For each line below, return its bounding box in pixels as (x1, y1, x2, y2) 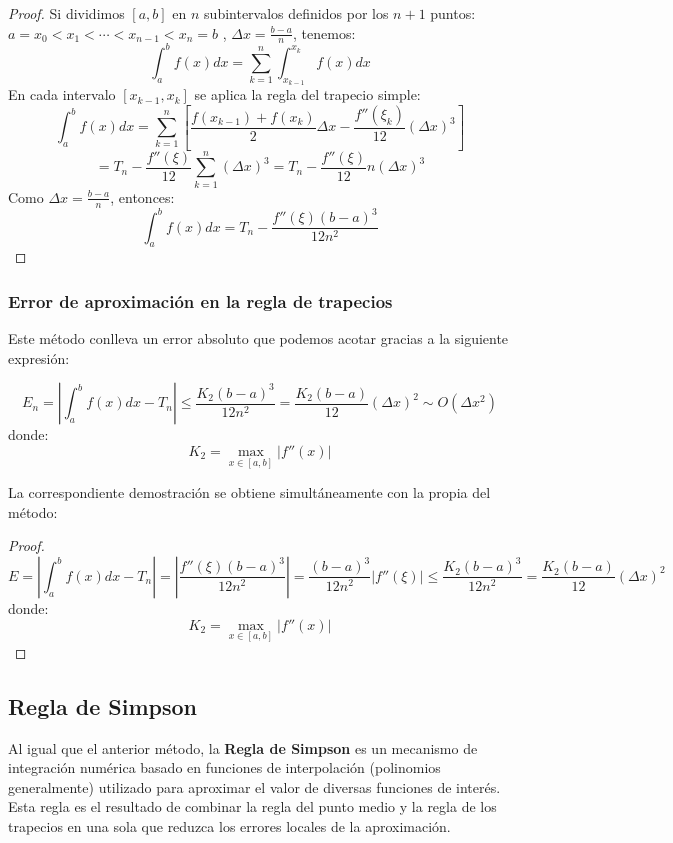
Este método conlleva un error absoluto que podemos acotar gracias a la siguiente (8, 328, 509, 349)
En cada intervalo (8, 84, 116, 105)
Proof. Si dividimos (8, 3, 125, 23)
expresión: (8, 347, 70, 368)
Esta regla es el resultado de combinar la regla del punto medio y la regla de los (8, 796, 497, 817)
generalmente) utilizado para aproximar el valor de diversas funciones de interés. (8, 776, 501, 797)
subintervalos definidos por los (204, 3, 389, 23)
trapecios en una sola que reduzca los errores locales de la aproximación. (8, 815, 451, 836)
